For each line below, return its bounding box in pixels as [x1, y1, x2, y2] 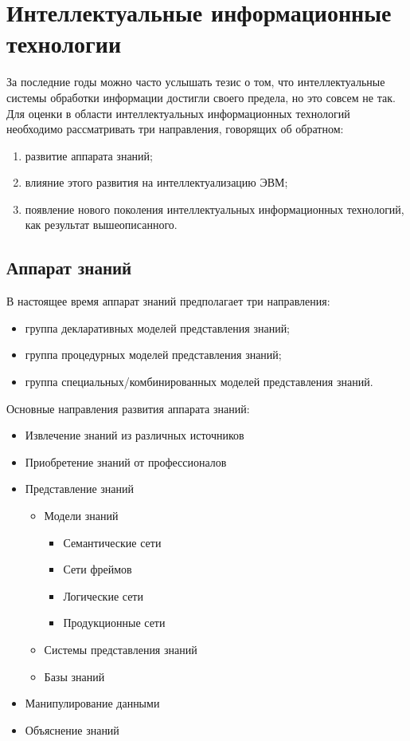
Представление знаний [25, 480, 134, 497]
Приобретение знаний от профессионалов [25, 453, 227, 470]
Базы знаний [44, 668, 105, 684]
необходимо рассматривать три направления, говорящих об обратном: [6, 120, 344, 137]
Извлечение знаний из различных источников [25, 427, 244, 443]
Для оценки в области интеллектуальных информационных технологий [6, 104, 350, 121]
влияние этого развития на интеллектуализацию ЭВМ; [25, 174, 288, 191]
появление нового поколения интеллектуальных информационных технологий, [25, 200, 404, 217]
